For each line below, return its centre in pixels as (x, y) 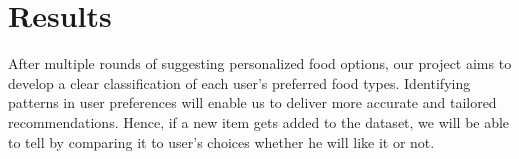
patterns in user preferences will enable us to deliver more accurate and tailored (252, 102)
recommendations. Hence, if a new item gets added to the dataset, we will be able (259, 121)
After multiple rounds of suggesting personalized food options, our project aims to (260, 63)
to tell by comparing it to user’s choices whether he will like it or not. (221, 141)
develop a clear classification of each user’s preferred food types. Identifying (239, 82)
